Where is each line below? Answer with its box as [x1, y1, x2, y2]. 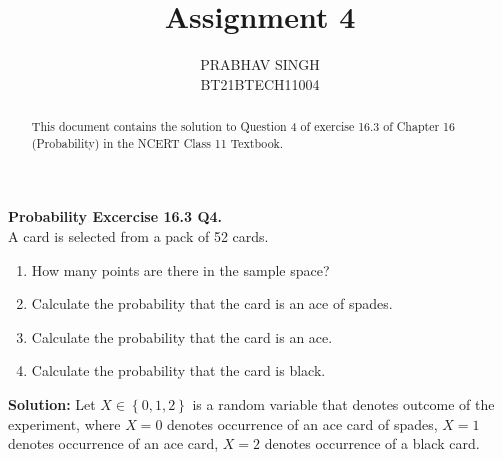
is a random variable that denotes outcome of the [192, 393, 495, 414]
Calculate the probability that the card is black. [31, 360, 326, 381]
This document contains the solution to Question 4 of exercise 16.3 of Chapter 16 [31, 118, 455, 135]
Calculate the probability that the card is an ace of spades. [31, 293, 393, 314]
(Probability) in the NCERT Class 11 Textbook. [31, 134, 284, 151]
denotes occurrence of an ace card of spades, [167, 413, 438, 434]
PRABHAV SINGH [200, 54, 320, 75]
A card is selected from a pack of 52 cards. [8, 226, 269, 247]
